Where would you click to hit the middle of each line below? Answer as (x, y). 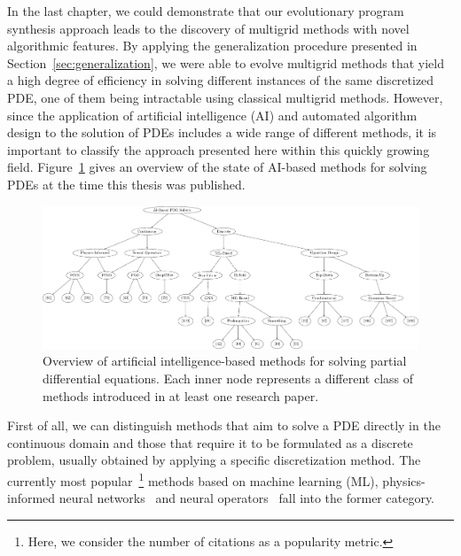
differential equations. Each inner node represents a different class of (228, 378)
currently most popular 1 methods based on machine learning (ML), (193, 479)
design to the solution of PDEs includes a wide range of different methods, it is (222, 132)
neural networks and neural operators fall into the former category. (247, 498)
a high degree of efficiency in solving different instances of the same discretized (221, 80)
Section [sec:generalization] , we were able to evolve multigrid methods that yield (226, 62)
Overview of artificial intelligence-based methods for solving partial (225, 361)
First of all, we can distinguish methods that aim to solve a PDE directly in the (224, 425)
